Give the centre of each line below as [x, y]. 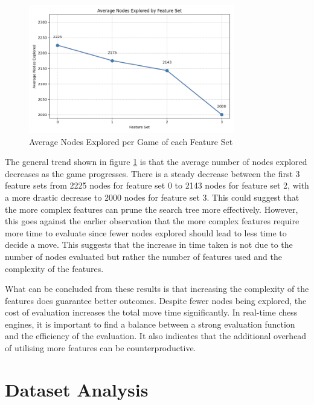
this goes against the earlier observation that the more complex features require [152, 221]
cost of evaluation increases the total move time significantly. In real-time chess [151, 312]
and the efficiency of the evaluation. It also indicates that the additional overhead [156, 336]
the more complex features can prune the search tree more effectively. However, [152, 209]
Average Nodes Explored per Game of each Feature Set [131, 141]
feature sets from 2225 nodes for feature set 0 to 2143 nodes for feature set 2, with [157, 185]
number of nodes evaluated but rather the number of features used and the [143, 256]
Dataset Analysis [77, 389]
